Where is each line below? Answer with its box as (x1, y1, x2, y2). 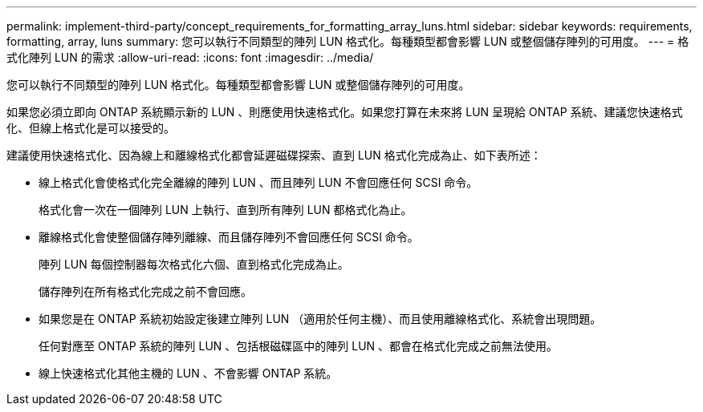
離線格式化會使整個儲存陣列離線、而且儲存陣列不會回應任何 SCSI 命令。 (39, 230, 419, 244)
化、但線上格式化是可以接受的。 (6, 121, 175, 135)
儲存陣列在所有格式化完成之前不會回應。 (39, 285, 252, 298)
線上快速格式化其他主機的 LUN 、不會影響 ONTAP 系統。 (39, 366, 338, 380)
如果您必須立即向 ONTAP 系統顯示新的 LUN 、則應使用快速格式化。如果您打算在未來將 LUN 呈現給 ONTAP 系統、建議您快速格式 (6, 105, 683, 119)
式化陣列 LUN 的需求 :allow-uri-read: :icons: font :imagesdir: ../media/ (6, 50, 374, 64)
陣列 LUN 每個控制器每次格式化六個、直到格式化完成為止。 (39, 257, 349, 271)
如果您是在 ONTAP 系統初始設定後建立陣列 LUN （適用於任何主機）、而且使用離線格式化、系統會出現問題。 (39, 312, 602, 325)
